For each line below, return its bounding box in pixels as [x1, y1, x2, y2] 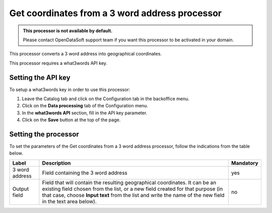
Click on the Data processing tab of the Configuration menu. [22, 103, 148, 109]
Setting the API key [9, 73, 71, 82]
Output [12, 185, 29, 192]
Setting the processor [9, 130, 79, 138]
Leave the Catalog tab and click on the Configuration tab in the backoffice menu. [22, 96, 190, 102]
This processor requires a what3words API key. [9, 60, 108, 66]
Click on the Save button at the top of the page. [22, 117, 121, 123]
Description [42, 159, 71, 166]
